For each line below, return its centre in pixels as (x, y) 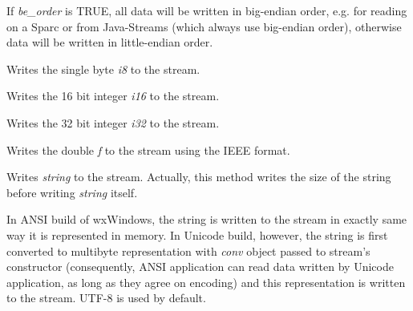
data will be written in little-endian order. (110, 42)
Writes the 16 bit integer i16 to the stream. (113, 96)
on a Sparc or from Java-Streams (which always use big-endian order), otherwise (204, 26)
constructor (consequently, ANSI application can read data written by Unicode (200, 267)
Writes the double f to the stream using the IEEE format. (148, 149)
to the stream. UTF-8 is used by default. (106, 298)
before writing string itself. (72, 192)
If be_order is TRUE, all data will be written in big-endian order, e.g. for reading (207, 10)
